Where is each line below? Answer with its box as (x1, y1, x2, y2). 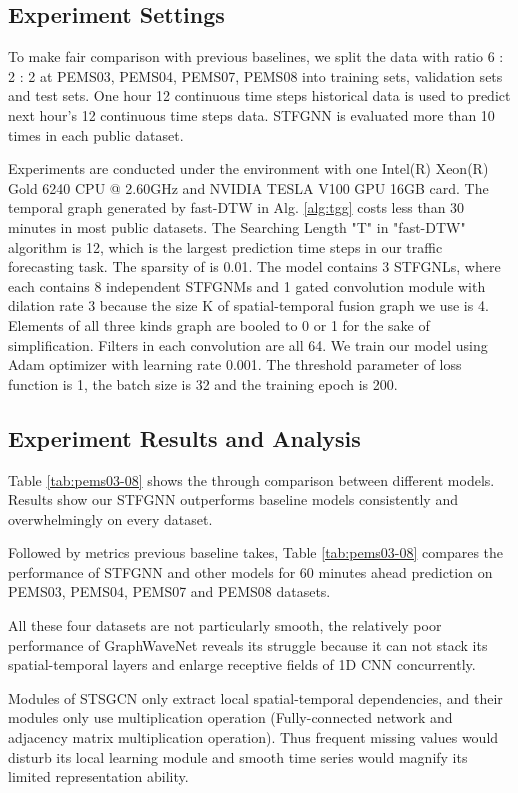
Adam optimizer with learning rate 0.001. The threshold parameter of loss (8, 354, 462, 375)
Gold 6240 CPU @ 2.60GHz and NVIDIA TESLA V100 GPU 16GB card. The (8, 177, 489, 198)
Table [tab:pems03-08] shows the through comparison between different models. (8, 469, 495, 490)
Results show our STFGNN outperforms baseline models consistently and (8, 489, 458, 510)
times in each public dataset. (8, 124, 184, 145)
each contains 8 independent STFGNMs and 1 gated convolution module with (8, 275, 486, 296)
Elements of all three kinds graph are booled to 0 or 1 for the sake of (8, 314, 430, 335)
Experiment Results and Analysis (8, 422, 361, 453)
